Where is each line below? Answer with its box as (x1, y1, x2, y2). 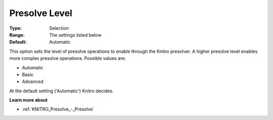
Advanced (22, 78, 43, 85)
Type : (9, 25, 22, 31)
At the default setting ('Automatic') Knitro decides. (9, 88, 114, 94)
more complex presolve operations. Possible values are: (9, 55, 126, 61)
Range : (9, 32, 25, 38)
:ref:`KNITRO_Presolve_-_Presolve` (22, 106, 95, 112)
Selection (49, 25, 69, 31)
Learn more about (9, 97, 48, 103)
